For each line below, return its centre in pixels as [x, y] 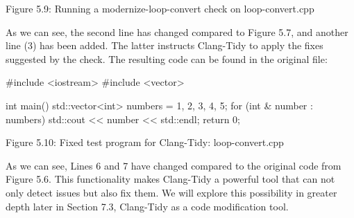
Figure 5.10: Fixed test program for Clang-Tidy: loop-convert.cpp [145, 142]
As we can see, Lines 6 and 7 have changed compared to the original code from [174, 165]
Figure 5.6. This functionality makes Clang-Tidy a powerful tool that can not [170, 179]
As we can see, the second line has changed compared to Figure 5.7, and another [177, 31]
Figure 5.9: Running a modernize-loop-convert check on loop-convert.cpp [160, 8]
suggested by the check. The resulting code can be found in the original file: [167, 58]
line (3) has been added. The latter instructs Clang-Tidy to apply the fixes [165, 45]
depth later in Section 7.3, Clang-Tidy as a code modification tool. [147, 206]
